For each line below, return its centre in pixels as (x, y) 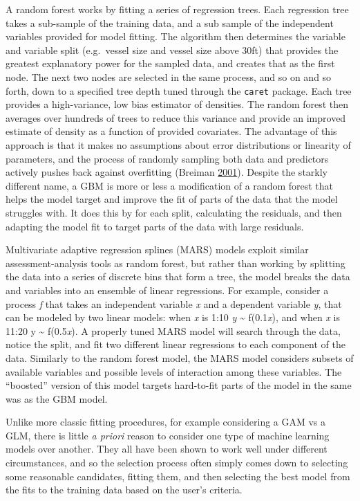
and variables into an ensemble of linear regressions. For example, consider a (167, 290)
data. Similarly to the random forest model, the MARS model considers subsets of (180, 357)
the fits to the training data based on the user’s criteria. (124, 490)
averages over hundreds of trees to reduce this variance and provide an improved (176, 117)
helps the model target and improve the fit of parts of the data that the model (172, 199)
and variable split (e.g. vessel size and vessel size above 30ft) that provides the (172, 49)
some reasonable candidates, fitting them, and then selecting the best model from (178, 476)
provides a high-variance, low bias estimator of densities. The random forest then (177, 104)
